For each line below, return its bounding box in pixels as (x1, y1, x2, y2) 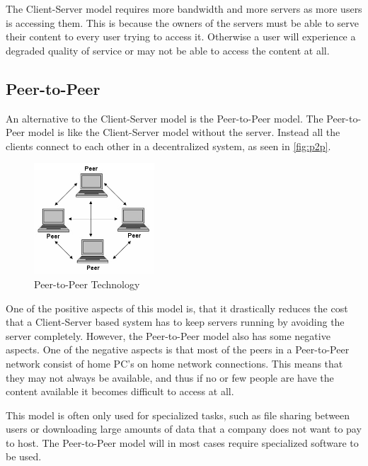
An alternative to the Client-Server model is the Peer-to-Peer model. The (6, 110, 323, 125)
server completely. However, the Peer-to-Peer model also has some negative (6, 328, 330, 343)
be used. (6, 449, 42, 464)
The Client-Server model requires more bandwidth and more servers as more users (6, 1, 362, 16)
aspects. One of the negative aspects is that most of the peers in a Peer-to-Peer (6, 342, 350, 357)
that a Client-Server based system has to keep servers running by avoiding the (6, 314, 345, 329)
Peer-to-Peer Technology (34, 276, 140, 291)
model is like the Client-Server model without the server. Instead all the (28, 125, 340, 140)
